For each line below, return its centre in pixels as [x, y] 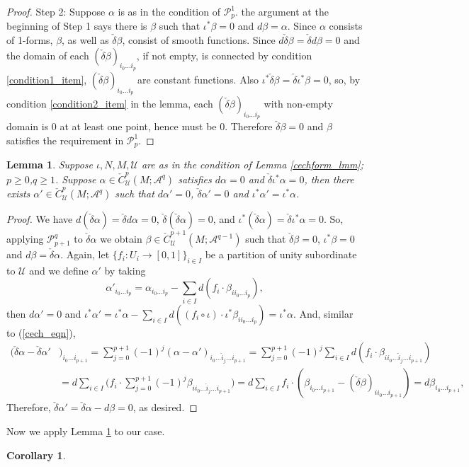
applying [25, 239]
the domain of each [48, 55]
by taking [125, 270]
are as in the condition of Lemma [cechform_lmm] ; [252, 165]
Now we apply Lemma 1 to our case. [86, 431]
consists [346, 26]
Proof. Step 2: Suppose [56, 11]
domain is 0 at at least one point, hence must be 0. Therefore [140, 126]
